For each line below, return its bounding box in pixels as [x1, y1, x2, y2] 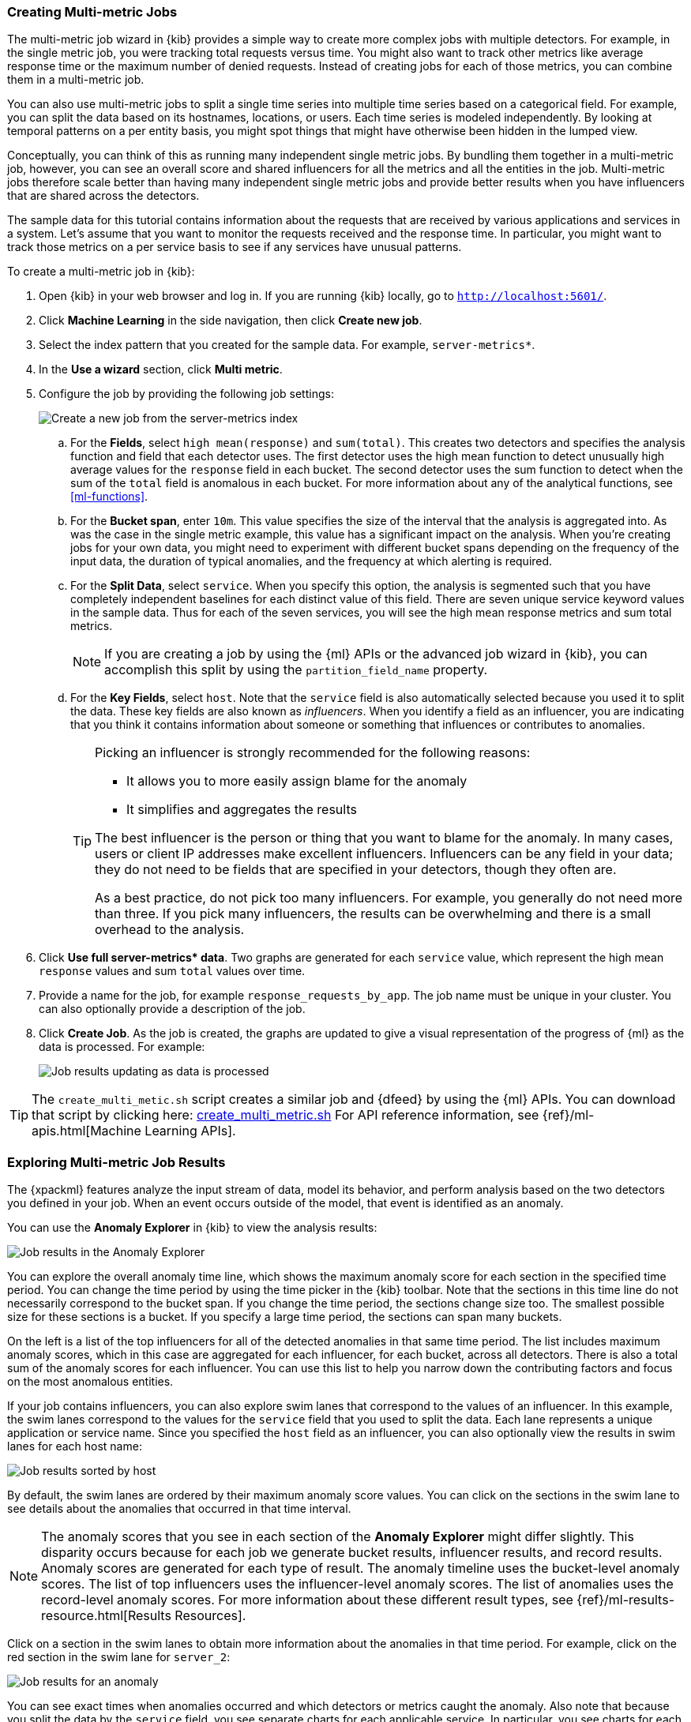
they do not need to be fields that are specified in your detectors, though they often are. [95, 861, 617, 878]
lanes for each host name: [7, 1439, 142, 1454]
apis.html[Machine [32, 1123, 141, 1139]
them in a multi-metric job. [7, 73, 145, 87]
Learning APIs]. [145, 1123, 236, 1139]
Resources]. [175, 1608, 246, 1624]
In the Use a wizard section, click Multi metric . [39, 362, 283, 377]
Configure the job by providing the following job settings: [39, 387, 334, 401]
